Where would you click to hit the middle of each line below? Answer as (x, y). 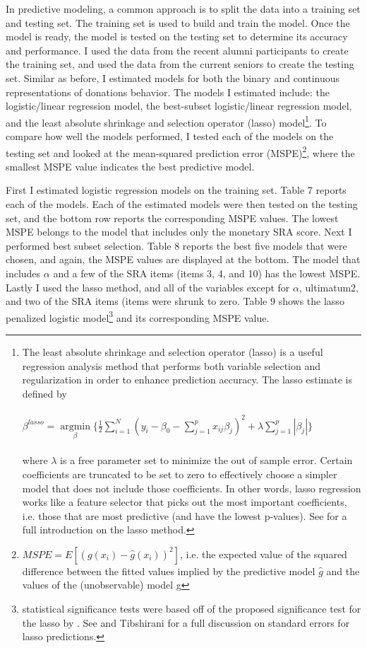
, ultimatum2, (329, 287)
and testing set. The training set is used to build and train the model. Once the (178, 22)
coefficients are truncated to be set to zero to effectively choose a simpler (180, 474)
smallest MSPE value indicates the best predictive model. (130, 166)
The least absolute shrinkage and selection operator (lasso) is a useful (173, 352)
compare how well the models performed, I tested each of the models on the (170, 136)
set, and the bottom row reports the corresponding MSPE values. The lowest (172, 218)
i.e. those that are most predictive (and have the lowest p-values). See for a (185, 515)
